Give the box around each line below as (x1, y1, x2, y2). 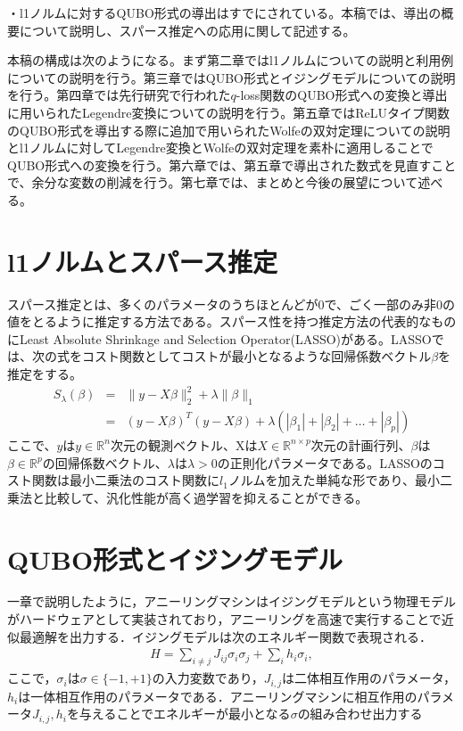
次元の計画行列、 (310, 435, 411, 454)
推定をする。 (7, 365, 82, 383)
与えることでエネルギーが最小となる (79, 704, 291, 723)
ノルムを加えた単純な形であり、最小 (227, 471, 440, 489)
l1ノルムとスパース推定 (7, 242, 278, 279)
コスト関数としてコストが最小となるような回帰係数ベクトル (81, 347, 432, 365)
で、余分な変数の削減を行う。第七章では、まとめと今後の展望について (7, 173, 418, 192)
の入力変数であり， (152, 669, 264, 687)
